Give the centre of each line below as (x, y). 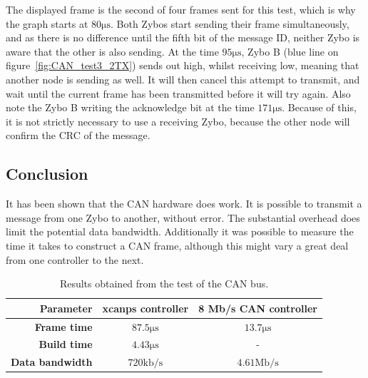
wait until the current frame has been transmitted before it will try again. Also (178, 93)
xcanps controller (145, 308)
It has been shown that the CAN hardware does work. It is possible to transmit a (184, 204)
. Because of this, (319, 107)
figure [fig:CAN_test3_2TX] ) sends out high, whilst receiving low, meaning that (183, 65)
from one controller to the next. (75, 259)
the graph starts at (47, 23)
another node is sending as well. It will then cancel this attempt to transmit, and (183, 79)
